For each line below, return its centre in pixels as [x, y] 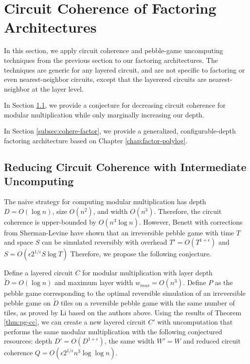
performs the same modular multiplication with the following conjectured [113, 331]
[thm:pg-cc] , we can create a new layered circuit [75, 322]
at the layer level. [58, 88]
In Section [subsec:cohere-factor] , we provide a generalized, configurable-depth [120, 131]
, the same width [129, 341]
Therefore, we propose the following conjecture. [141, 254]
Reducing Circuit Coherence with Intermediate [125, 167]
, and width [110, 211]
